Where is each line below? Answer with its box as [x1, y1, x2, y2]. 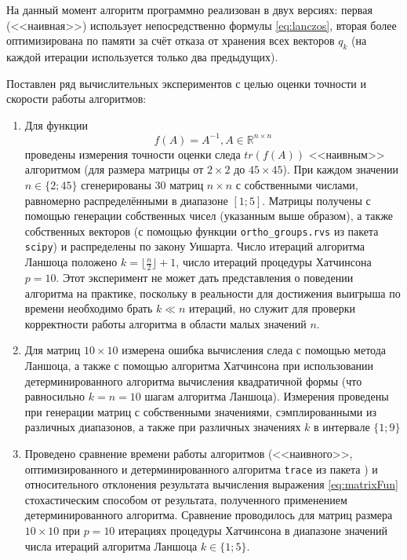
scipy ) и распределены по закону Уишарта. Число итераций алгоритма [24, 238, 365, 254]
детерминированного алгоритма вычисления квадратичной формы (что [24, 372, 362, 389]
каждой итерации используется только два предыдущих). [6, 48, 278, 64]
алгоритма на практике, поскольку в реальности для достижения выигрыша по [24, 284, 401, 301]
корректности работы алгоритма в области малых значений [24, 315, 307, 331]
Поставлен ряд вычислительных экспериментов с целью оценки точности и [6, 75, 366, 91]
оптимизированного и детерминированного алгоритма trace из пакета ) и [24, 460, 378, 477]
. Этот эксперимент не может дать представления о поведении [56, 269, 354, 285]
